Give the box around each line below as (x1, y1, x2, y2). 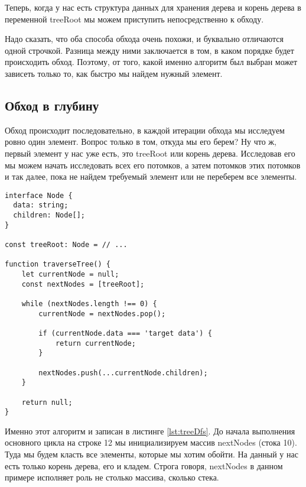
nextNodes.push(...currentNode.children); (38, 368, 208, 377)
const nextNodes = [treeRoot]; (21, 280, 145, 288)
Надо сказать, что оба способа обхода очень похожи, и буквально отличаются (5, 33, 284, 45)
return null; (21, 398, 73, 407)
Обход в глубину (5, 96, 99, 114)
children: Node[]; (13, 211, 86, 220)
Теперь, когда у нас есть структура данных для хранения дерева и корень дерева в (5, 1, 301, 13)
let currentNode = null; (21, 270, 119, 278)
